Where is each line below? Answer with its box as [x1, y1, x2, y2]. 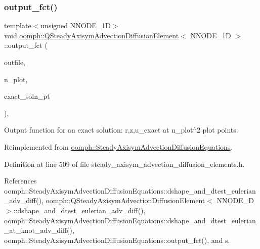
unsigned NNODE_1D [40, 20, 111, 31]
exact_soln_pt [4, 91, 50, 101]
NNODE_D [216, 195, 254, 206]
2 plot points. [196, 125, 238, 135]
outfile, [4, 57, 26, 67]
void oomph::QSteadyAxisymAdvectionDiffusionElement [4, 30, 179, 40]
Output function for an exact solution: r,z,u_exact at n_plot [4, 125, 193, 135]
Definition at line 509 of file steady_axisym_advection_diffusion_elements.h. [4, 158, 245, 169]
